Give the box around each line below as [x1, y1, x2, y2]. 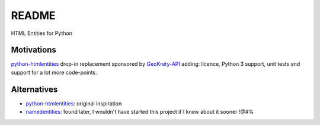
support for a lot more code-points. [11, 69, 97, 76]
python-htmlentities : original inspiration [25, 100, 122, 107]
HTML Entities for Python [11, 30, 72, 37]
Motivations [11, 45, 56, 55]
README [11, 9, 56, 22]
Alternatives [11, 84, 58, 94]
